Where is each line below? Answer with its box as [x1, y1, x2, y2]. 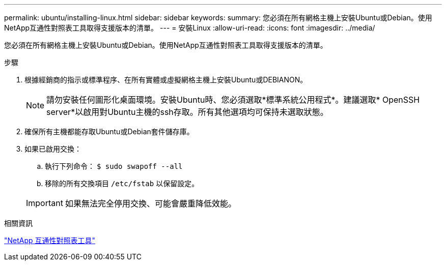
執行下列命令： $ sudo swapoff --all [45, 162, 183, 170]
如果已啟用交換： [24, 144, 81, 153]
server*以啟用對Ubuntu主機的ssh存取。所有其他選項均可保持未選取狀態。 [46, 107, 328, 117]
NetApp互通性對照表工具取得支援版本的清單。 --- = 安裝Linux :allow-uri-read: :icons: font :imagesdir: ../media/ [4, 23, 375, 32]
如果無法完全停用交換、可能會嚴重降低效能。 [65, 198, 236, 209]
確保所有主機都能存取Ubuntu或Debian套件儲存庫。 [24, 127, 194, 136]
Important [26, 198, 63, 208]
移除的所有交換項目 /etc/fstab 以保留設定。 [45, 179, 199, 188]
